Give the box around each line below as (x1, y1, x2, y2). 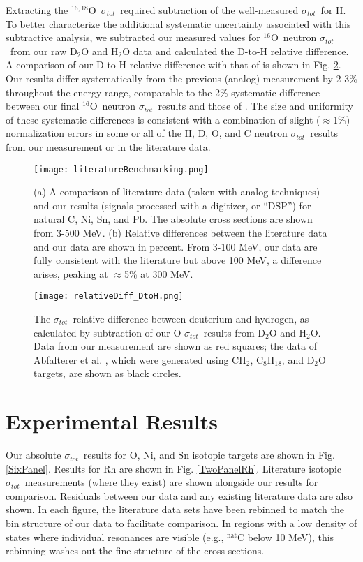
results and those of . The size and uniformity (158, 98, 354, 113)
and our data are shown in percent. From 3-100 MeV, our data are (34, 239, 318, 253)
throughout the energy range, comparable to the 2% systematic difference (6, 84, 320, 99)
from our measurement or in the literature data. (6, 139, 211, 154)
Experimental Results (6, 407, 218, 436)
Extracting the (6, 3, 68, 17)
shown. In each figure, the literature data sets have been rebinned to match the (6, 502, 344, 517)
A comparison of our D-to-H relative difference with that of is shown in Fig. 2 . (6, 57, 341, 72)
